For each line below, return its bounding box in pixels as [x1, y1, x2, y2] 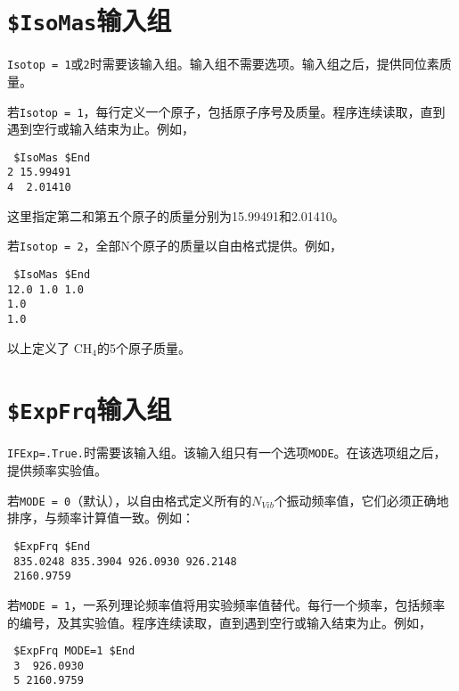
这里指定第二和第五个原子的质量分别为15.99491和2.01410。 [7, 206, 345, 225]
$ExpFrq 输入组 [7, 391, 172, 427]
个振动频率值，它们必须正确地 [274, 490, 449, 509]
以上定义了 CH [7, 338, 93, 357]
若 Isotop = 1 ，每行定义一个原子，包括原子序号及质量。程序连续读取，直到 [7, 102, 446, 120]
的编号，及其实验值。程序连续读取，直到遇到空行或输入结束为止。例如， [7, 613, 431, 631]
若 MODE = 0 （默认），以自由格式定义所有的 [7, 490, 252, 509]
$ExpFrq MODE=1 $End [13, 645, 135, 658]
